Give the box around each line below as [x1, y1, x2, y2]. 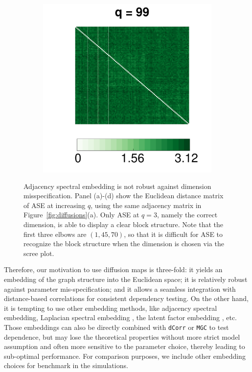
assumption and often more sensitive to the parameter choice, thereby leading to [4, 341, 245, 351]
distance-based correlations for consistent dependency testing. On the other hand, [4, 293, 249, 303]
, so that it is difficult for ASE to [124, 229, 223, 239]
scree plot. [23, 248, 54, 258]
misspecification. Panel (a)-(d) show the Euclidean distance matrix [23, 190, 224, 201]
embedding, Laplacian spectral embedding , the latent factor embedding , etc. [4, 312, 237, 323]
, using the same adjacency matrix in [91, 200, 202, 210]
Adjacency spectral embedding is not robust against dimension [23, 181, 211, 191]
